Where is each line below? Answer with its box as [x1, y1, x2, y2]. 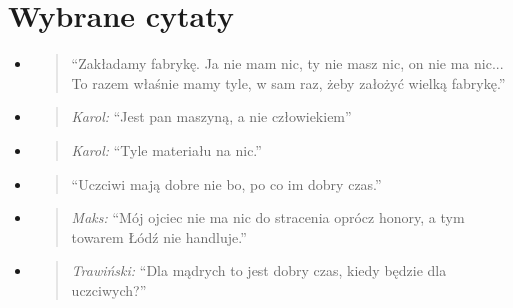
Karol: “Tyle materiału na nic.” [71, 139, 262, 160]
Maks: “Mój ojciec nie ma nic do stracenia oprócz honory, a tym [71, 207, 465, 228]
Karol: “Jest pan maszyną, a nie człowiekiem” [71, 106, 352, 127]
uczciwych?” [71, 279, 147, 300]
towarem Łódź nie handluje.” [71, 226, 247, 247]
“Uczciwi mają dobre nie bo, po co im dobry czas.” [71, 173, 382, 194]
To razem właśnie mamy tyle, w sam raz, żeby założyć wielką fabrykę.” [71, 72, 506, 93]
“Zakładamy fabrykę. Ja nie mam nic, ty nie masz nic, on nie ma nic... [71, 53, 504, 74]
